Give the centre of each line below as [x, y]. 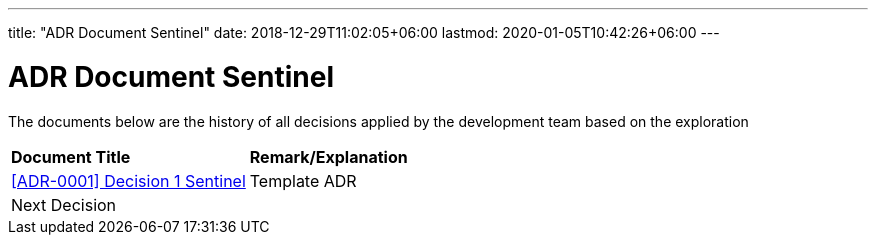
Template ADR [303, 180]
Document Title [71, 156]
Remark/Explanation [328, 156]
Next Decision [64, 204]
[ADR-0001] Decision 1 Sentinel [128, 180]
